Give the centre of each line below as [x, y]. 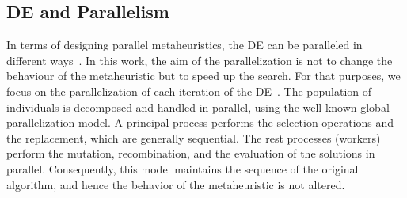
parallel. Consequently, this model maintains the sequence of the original [183, 168]
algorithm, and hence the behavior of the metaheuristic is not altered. [176, 184]
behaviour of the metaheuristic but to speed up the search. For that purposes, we [203, 76]
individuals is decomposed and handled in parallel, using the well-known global [198, 107]
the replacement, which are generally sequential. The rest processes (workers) [194, 137]
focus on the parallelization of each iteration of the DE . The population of [189, 91]
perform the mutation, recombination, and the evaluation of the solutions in [191, 153]
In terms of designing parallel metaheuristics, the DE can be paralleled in [184, 45]
